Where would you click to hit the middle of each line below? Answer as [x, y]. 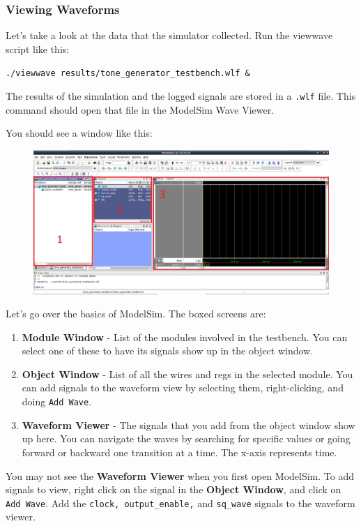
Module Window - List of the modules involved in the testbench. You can [185, 337]
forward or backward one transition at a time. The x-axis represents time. [179, 452]
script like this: [38, 48]
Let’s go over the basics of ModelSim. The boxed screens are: [136, 314]
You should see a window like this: [79, 133]
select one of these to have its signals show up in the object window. [168, 351]
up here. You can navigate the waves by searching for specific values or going [186, 438]
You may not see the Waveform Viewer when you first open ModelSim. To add [180, 475]
